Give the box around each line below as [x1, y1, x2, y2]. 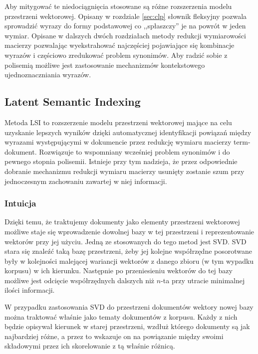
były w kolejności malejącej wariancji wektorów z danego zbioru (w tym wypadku [4, 255, 254, 266]
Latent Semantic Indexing [4, 94, 141, 109]
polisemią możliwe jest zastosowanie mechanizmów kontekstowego [4, 59, 205, 70]
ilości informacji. [4, 285, 55, 295]
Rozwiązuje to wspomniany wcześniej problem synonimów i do [39, 146, 230, 157]
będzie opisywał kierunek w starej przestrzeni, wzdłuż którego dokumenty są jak [4, 321, 250, 332]
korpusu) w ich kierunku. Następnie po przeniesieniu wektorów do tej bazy [4, 265, 233, 276]
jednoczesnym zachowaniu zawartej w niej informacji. [4, 176, 167, 186]
